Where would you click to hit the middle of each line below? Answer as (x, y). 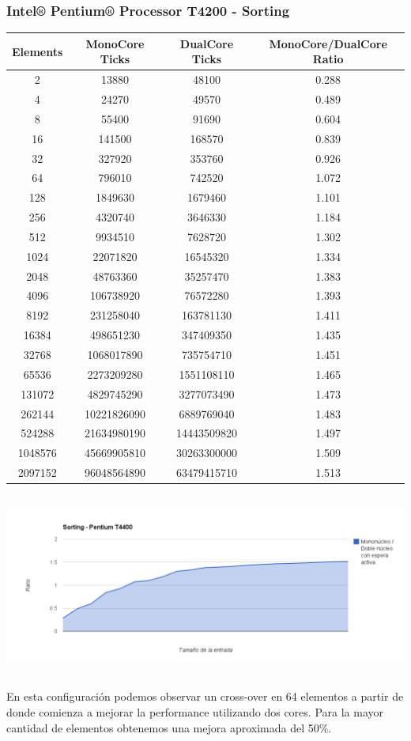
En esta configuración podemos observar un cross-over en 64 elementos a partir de (205, 696)
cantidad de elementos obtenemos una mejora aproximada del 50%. (169, 727)
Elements (38, 51)
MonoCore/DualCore (328, 43)
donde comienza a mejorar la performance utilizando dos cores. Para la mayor (195, 712)
